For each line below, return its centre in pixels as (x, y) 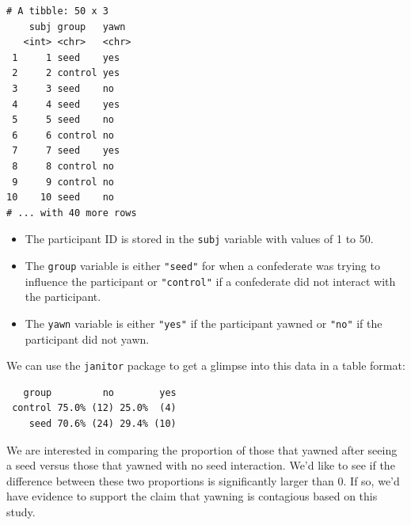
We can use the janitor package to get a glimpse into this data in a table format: (206, 365)
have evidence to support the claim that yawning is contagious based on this (192, 496)
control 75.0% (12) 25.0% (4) (94, 408)
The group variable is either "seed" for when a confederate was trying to (202, 265)
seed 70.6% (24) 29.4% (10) (103, 423)
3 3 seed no (63, 88)
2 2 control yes (66, 73)
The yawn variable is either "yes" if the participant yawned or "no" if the (204, 323)
